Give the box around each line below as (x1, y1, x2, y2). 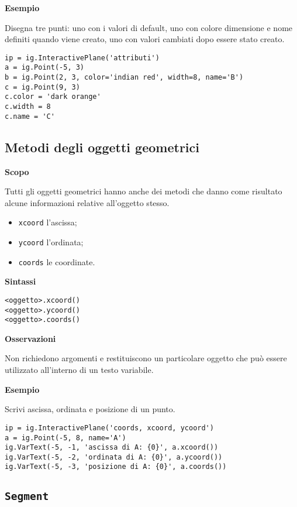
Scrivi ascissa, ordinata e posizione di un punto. (5, 403, 175, 415)
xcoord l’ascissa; (18, 216, 77, 228)
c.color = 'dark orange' (5, 93, 101, 101)
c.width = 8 (5, 102, 51, 111)
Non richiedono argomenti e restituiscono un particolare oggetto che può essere (5, 352, 287, 364)
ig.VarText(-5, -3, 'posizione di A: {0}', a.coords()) (5, 463, 227, 471)
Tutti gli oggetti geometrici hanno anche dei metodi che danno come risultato (5, 185, 282, 197)
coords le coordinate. (18, 255, 95, 268)
